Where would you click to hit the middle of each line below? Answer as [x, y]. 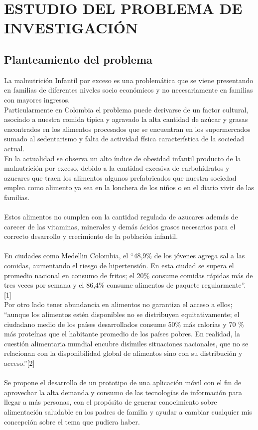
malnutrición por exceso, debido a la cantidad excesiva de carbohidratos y [117, 168]
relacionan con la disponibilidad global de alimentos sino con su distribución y [123, 353]
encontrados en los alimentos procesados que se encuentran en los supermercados [127, 129]
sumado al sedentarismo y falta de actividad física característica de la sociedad [124, 139]
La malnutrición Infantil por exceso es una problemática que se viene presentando [129, 80]
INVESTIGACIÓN [71, 28]
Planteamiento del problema [78, 59]
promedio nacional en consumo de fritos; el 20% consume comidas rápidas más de [129, 275]
